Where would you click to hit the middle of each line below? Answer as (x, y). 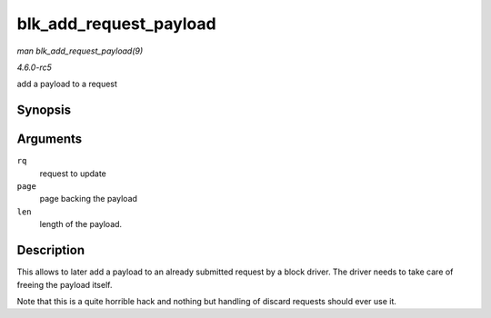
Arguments (50, 139)
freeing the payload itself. (65, 284)
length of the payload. (81, 224)
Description (51, 250)
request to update (73, 174)
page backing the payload (89, 199)
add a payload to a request (67, 84)
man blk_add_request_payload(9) (80, 51)
